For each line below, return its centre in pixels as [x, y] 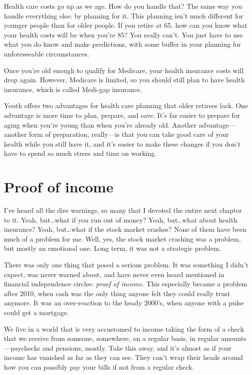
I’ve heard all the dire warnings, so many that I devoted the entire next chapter [123, 210]
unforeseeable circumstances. [47, 53]
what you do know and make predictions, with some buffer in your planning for [123, 44]
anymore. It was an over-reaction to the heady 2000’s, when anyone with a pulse [124, 303]
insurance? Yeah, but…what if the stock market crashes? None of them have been [125, 229]
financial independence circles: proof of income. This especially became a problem [126, 284]
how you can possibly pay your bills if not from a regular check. [99, 366]
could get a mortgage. [37, 312]
